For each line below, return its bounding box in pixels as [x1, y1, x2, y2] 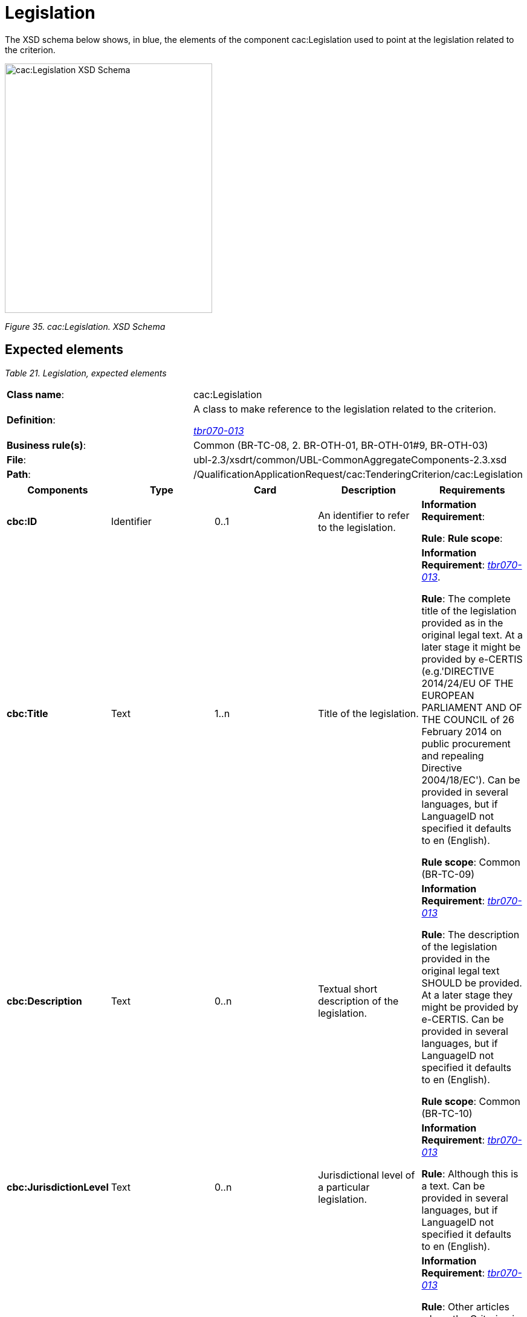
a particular [318, 1180, 370, 1193]
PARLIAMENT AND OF [421, 701, 523, 713]
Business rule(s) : [7, 439, 86, 451]
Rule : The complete [421, 592, 511, 605]
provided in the [421, 952, 490, 965]
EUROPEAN [421, 689, 474, 701]
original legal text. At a [421, 628, 523, 641]
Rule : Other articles [421, 1300, 509, 1313]
